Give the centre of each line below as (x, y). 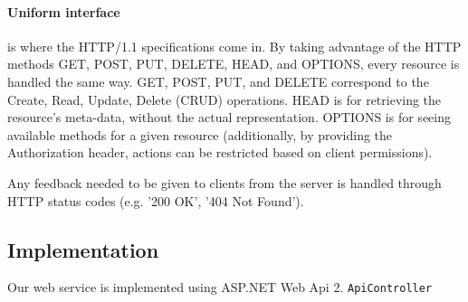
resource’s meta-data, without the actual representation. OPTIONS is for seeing (229, 117)
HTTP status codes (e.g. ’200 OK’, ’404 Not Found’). (156, 200)
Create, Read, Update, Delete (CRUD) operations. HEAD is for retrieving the (224, 99)
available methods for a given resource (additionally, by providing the (200, 134)
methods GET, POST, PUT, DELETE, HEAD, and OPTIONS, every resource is (234, 64)
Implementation (83, 249)
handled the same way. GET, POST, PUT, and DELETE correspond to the (218, 81)
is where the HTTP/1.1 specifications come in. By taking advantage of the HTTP (234, 46)
